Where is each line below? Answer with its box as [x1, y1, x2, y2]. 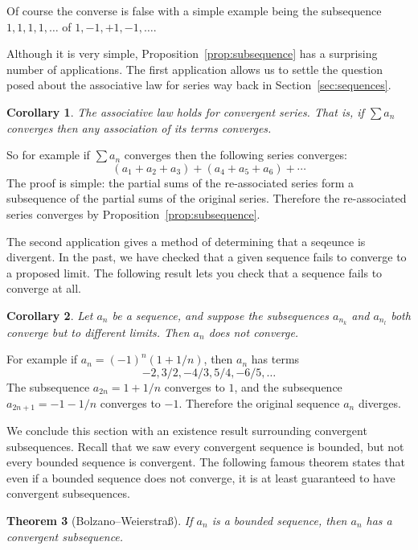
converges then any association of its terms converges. [6, 119, 272, 136]
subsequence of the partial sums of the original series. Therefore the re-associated [6, 190, 407, 207]
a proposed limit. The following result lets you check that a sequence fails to [6, 264, 383, 281]
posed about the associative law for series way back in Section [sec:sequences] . [6, 76, 391, 93]
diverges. [358, 394, 401, 411]
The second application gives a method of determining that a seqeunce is [6, 232, 366, 249]
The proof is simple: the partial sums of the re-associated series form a [6, 174, 354, 191]
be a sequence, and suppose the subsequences [112, 306, 329, 323]
